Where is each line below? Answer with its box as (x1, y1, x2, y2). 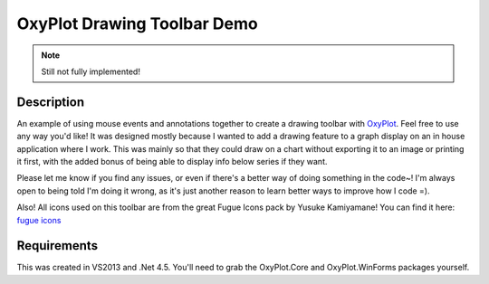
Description (16, 94, 85, 109)
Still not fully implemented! (41, 66, 140, 77)
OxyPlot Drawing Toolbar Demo (16, 14, 258, 33)
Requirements (16, 238, 99, 253)
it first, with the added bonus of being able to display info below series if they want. (16, 156, 328, 167)
